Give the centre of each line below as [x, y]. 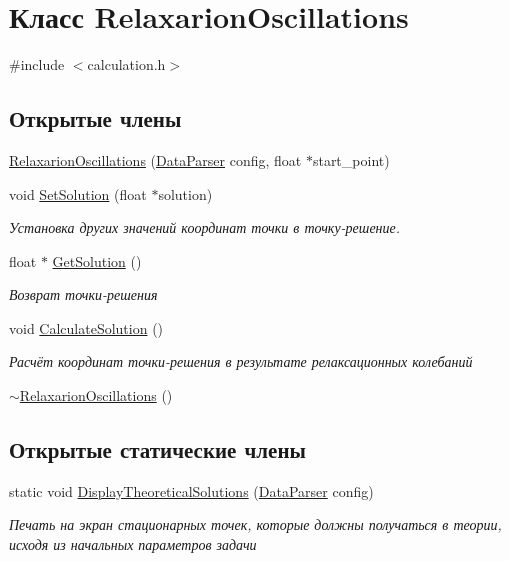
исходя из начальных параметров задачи [133, 544]
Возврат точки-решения [83, 294]
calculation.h [126, 64]
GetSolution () [97, 260]
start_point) [351, 159]
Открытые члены [95, 118]
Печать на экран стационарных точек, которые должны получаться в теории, [255, 524]
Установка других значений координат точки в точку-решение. [205, 227]
